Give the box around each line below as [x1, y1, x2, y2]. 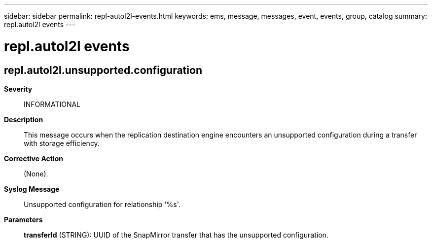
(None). [24, 169, 48, 178]
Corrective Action [4, 154, 63, 163]
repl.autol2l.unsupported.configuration [4, 64, 202, 76]
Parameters [4, 215, 43, 224]
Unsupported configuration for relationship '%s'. [24, 200, 180, 208]
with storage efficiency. [24, 139, 100, 147]
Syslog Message [4, 184, 60, 193]
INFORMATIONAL [24, 100, 81, 108]
